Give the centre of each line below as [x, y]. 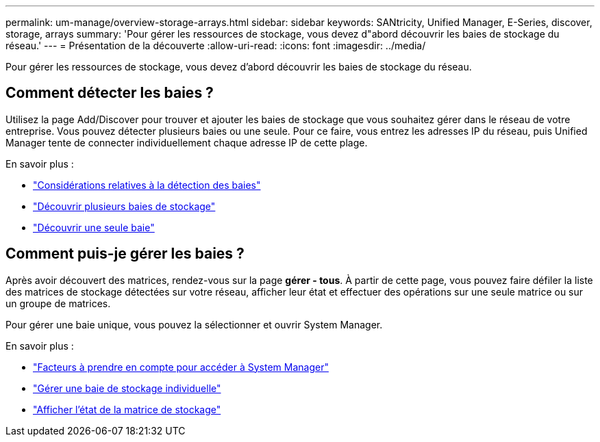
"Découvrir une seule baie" [94, 227]
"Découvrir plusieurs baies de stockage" [124, 206]
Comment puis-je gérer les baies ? [125, 254]
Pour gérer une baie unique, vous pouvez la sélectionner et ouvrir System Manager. [194, 324]
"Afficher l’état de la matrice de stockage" [127, 409]
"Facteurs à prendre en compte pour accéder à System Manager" [181, 367]
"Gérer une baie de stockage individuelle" [127, 388]
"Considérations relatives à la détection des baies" [147, 185]
